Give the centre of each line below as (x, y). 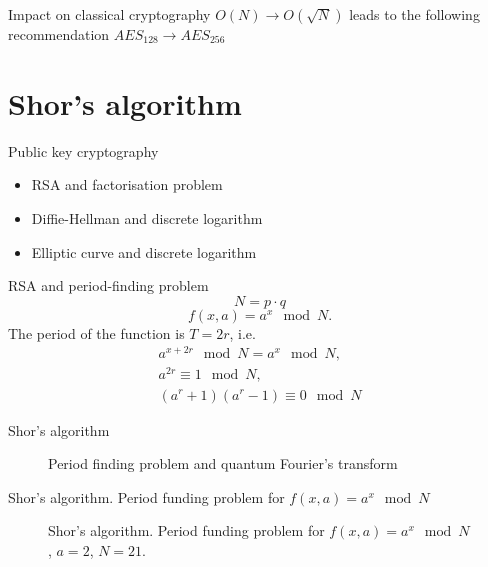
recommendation (59, 34)
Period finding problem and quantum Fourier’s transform (223, 463)
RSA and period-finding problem (108, 285)
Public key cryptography (83, 150)
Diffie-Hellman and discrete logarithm (147, 217)
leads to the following (414, 14)
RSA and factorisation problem (127, 184)
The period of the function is (96, 332)
